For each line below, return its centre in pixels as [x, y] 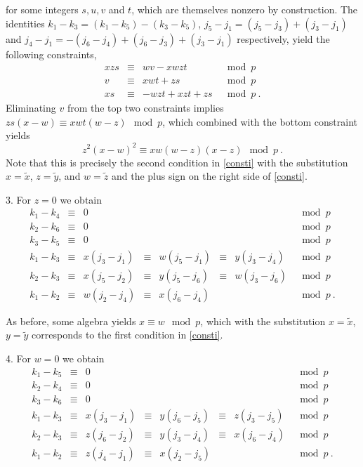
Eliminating [31, 108]
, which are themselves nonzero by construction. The [245, 9]
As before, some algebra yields [71, 321]
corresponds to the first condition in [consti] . [127, 335]
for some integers [42, 9]
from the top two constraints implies [145, 108]
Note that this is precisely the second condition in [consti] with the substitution [177, 162]
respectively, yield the [283, 38]
